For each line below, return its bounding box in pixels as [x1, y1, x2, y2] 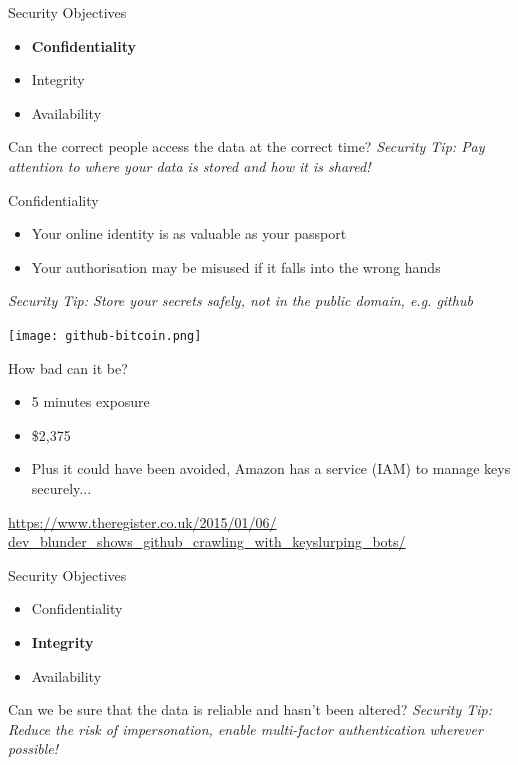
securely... [31, 477, 92, 498]
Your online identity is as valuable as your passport [31, 223, 347, 244]
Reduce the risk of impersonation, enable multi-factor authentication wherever [8, 718, 483, 739]
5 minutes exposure [31, 391, 150, 412]
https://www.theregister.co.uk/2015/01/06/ [8, 511, 277, 532]
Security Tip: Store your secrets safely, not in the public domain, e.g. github [8, 290, 473, 311]
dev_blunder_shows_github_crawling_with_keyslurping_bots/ [8, 531, 406, 552]
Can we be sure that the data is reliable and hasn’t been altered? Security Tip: [8, 699, 492, 720]
